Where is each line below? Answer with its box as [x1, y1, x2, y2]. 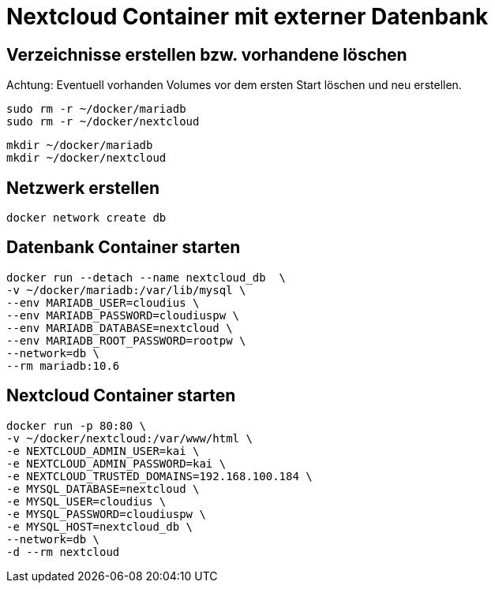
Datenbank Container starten [6, 237, 241, 258]
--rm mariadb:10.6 [6, 359, 120, 372]
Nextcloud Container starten [6, 386, 236, 406]
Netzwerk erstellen [6, 177, 160, 198]
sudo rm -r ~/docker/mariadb [6, 103, 186, 116]
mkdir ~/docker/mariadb [6, 139, 153, 152]
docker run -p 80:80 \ [6, 419, 147, 432]
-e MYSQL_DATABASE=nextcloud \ [6, 482, 200, 495]
